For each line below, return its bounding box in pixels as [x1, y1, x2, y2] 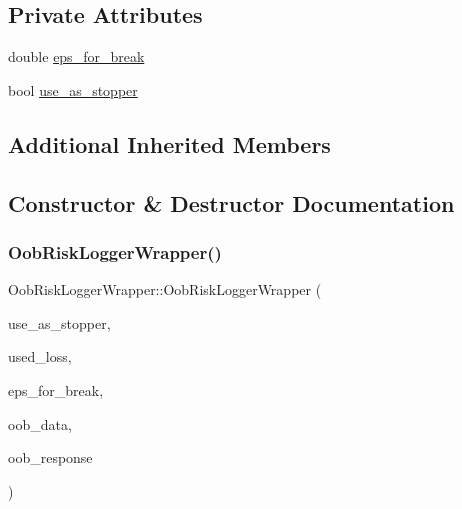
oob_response [8, 447, 93, 468]
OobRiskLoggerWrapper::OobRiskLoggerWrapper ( [8, 279, 322, 300]
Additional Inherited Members [8, 128, 331, 159]
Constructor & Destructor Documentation [8, 187, 455, 218]
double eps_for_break [8, 46, 145, 67]
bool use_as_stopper [8, 79, 138, 100]
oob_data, [8, 413, 72, 434]
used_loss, [8, 346, 72, 367]
